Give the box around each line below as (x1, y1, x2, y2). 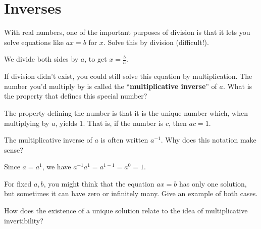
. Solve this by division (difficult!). (103, 36, 209, 47)
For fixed (4, 178, 32, 189)
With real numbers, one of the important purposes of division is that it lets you (4, 27, 250, 37)
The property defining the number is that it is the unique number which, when (4, 107, 248, 118)
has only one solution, (179, 178, 247, 189)
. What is (223, 80, 252, 91)
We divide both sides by (4, 54, 79, 64)
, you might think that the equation (43, 178, 154, 189)
